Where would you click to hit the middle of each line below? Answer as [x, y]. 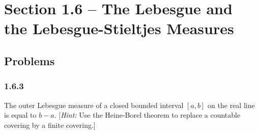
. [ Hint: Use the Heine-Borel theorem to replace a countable [147, 115]
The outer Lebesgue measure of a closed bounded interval [94, 105]
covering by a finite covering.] [50, 125]
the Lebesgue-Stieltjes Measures [119, 28]
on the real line [231, 105]
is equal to [20, 115]
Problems [30, 60]
